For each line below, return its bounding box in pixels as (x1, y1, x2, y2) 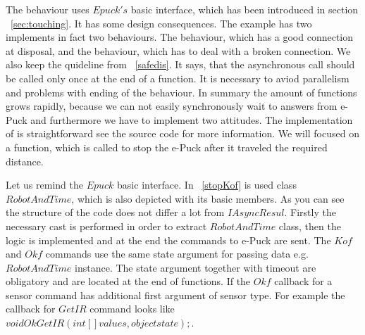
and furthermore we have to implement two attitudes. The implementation (30, 112, 353, 127)
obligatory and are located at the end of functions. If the (6, 274, 251, 289)
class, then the (278, 218, 341, 233)
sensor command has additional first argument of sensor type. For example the (6, 287, 345, 302)
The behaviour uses (6, 2, 89, 16)
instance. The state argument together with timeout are (75, 260, 316, 274)
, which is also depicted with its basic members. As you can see (71, 191, 345, 206)
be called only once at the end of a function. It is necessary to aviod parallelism (6, 70, 349, 85)
